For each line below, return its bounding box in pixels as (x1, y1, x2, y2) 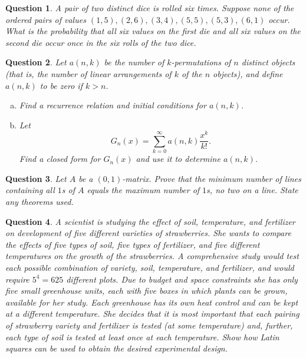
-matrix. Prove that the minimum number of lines (122, 172, 301, 184)
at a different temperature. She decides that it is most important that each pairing (5, 307, 300, 320)
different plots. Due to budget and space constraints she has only (66, 273, 298, 285)
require (5, 273, 29, 285)
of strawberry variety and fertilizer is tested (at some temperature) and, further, (5, 319, 293, 331)
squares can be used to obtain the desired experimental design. (5, 342, 228, 354)
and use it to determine (136, 153, 221, 165)
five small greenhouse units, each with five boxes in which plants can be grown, (5, 284, 288, 297)
